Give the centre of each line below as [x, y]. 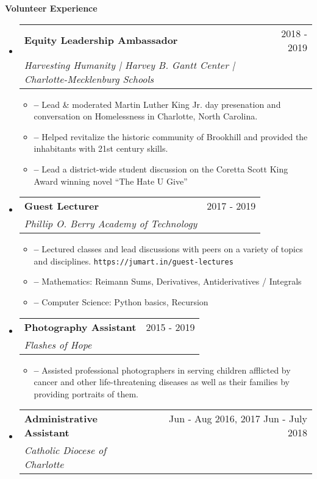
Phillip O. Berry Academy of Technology [111, 224]
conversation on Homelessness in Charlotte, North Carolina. [146, 116]
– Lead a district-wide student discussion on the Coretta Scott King [161, 169]
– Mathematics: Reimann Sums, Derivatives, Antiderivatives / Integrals [168, 281]
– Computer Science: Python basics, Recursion [121, 302]
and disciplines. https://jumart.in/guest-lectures [134, 261]
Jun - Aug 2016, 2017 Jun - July [238, 419]
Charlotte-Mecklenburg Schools [89, 79]
